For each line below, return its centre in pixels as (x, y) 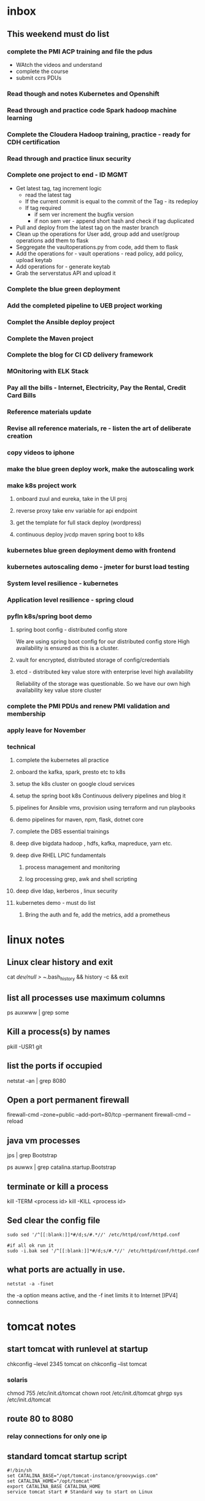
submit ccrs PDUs (39, 77)
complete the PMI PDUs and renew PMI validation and (89, 706)
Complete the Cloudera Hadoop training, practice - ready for (99, 134)
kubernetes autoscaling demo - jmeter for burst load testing (98, 567)
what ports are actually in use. (66, 1270)
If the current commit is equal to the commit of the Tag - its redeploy (111, 201)
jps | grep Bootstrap (32, 1155)
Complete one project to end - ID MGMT (68, 175)
